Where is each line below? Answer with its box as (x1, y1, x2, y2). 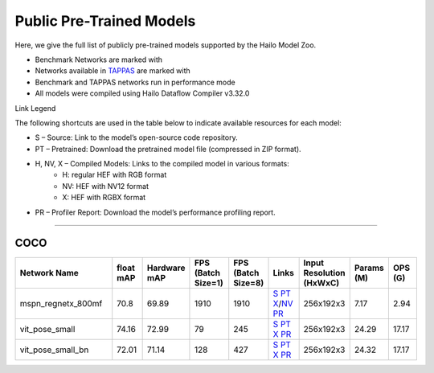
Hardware (146, 262, 186, 273)
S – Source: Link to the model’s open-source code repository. (35, 133, 238, 142)
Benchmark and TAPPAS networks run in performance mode (35, 77, 236, 87)
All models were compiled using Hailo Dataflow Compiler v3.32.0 (35, 88, 250, 98)
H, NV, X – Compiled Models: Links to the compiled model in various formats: (35, 159, 289, 169)
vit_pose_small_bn (19, 344, 89, 355)
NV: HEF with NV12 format (62, 181, 149, 191)
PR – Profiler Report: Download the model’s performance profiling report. (35, 207, 276, 217)
